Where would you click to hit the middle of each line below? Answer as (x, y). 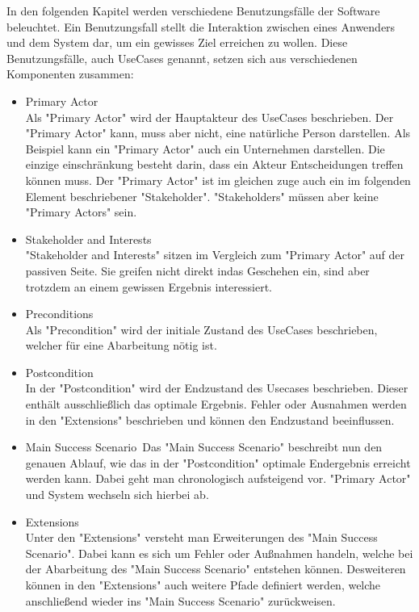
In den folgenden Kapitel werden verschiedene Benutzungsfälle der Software (193, 10)
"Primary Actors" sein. (81, 212)
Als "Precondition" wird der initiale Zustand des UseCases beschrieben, (201, 329)
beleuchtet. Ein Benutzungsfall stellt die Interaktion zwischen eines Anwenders (201, 26)
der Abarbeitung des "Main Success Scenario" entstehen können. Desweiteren (216, 569)
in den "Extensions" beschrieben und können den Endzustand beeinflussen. (210, 419)
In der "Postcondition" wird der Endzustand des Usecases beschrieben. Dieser (217, 388)
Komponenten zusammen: (70, 74)
